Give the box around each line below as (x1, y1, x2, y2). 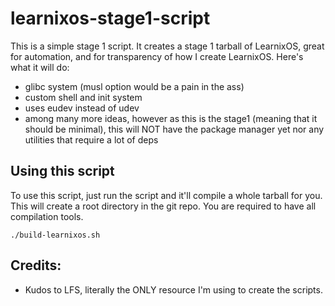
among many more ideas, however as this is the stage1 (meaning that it (24, 112, 318, 124)
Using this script (10, 163, 115, 180)
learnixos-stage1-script (10, 7, 211, 30)
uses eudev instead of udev (24, 102, 140, 114)
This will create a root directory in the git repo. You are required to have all (10, 200, 317, 212)
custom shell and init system (24, 91, 143, 103)
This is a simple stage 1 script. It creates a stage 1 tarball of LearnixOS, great (10, 40, 325, 52)
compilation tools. (10, 210, 84, 222)
